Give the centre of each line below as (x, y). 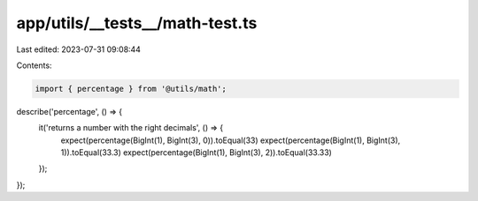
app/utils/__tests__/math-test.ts (137, 23)
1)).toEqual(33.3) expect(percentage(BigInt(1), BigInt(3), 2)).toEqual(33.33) (196, 153)
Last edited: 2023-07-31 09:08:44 (79, 49)
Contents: (34, 65)
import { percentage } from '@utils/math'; (131, 89)
